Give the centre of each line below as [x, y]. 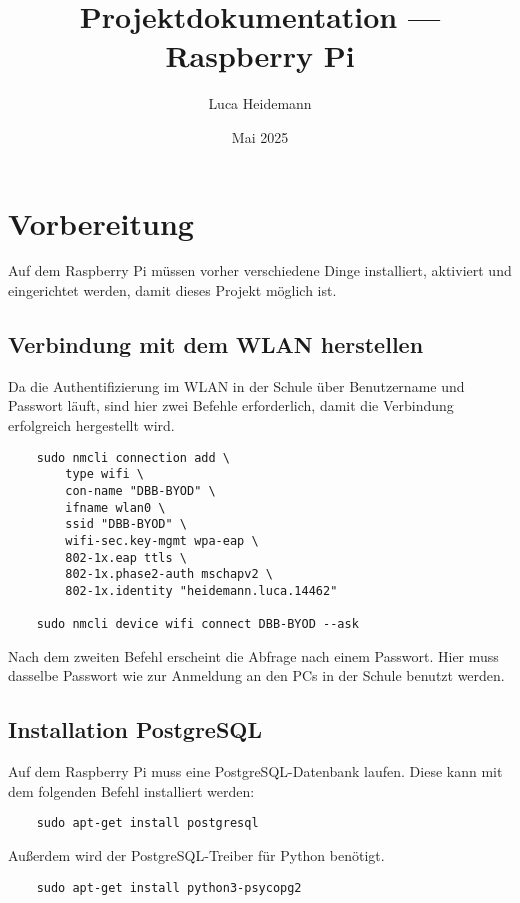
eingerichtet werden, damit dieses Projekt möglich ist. [172, 290]
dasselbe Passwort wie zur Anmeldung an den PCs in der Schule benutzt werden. [256, 675]
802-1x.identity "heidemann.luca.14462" [201, 590]
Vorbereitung [101, 222]
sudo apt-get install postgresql [147, 823]
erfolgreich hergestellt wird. [91, 425]
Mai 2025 [260, 136]
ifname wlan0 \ [115, 507]
